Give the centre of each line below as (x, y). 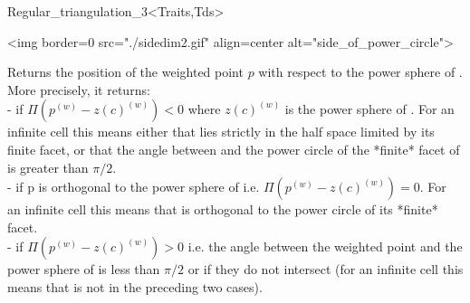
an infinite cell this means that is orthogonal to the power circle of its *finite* (223, 209)
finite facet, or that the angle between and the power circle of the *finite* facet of (234, 149)
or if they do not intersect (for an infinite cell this (326, 269)
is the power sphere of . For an (369, 109)
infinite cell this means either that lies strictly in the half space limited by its (221, 132)
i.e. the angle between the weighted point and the (325, 246)
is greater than (48, 167)
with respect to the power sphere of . (360, 72)
